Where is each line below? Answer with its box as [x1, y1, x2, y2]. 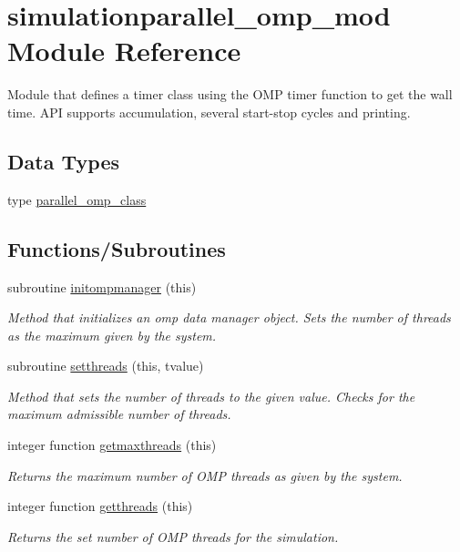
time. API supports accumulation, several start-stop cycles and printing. [7, 102, 411, 121]
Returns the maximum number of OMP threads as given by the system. [7, 465, 403, 485]
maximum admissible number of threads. [7, 404, 231, 424]
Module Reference [7, 32, 241, 69]
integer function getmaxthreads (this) [7, 435, 217, 455]
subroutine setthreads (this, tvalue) [7, 356, 204, 375]
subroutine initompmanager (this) [7, 277, 197, 296]
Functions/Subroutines [7, 234, 226, 262]
